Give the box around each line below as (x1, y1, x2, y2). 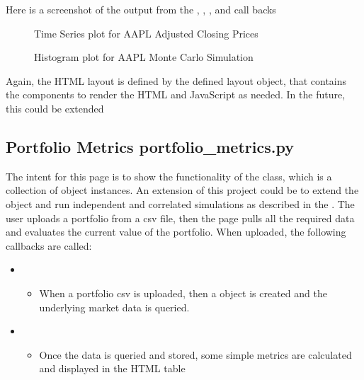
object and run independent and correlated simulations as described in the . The (6, 196, 355, 211)
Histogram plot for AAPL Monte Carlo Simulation (34, 50, 254, 64)
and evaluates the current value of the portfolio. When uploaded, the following (6, 224, 346, 239)
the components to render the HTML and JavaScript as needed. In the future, (6, 87, 346, 102)
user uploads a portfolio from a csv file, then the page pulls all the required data (6, 210, 355, 225)
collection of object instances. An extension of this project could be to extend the (6, 183, 359, 197)
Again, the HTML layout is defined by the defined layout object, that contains (6, 73, 347, 88)
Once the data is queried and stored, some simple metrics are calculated (39, 347, 352, 362)
